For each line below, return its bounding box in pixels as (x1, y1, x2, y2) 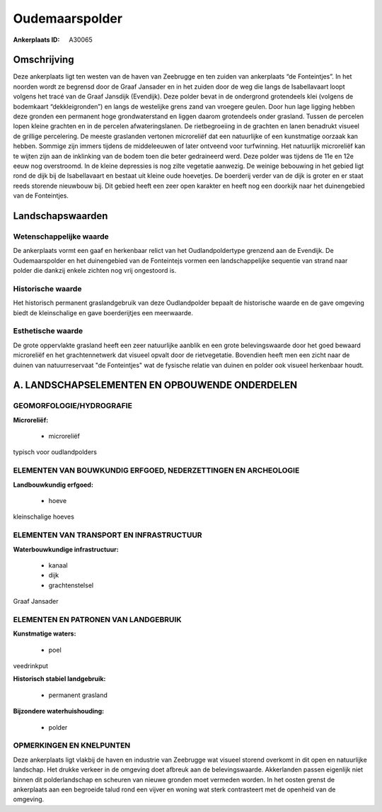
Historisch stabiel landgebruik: (13, 675, 106, 683)
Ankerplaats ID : (13, 35, 60, 44)
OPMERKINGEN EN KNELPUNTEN (13, 740, 131, 750)
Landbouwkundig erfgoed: (13, 480, 93, 489)
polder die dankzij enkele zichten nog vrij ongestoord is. (13, 266, 177, 275)
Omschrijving (13, 54, 74, 66)
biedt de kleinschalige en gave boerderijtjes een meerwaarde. (13, 308, 194, 317)
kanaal (48, 560, 68, 570)
